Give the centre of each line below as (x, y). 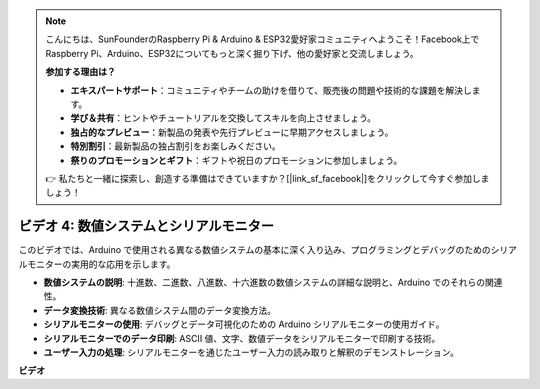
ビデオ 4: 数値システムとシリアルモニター (146, 226)
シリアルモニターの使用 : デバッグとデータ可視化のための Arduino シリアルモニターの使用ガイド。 (244, 324)
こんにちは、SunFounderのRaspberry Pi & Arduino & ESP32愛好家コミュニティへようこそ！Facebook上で (262, 39)
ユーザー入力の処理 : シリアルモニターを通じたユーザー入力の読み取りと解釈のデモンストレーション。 (251, 352)
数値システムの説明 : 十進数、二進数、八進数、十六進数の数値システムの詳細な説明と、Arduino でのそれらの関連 (273, 282)
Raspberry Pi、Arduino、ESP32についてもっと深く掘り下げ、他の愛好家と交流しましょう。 (232, 53)
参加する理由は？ (80, 72)
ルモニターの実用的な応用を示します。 (97, 264)
